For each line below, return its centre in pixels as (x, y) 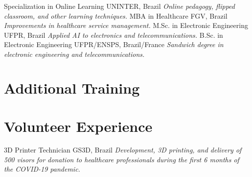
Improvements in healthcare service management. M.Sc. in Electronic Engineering (126, 25)
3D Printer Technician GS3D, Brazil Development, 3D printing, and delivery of (123, 150)
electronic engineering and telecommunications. (74, 54)
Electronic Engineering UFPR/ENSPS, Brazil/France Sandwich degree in (114, 44)
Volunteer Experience (78, 126)
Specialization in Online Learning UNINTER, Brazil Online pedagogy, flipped (119, 6)
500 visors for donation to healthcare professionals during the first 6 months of (122, 159)
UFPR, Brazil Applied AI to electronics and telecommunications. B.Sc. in (114, 35)
